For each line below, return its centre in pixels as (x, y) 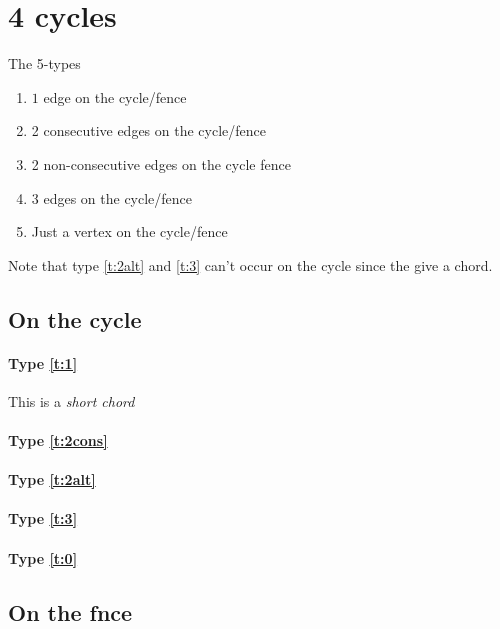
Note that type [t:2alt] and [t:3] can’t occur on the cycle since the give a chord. (250, 264)
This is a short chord (71, 400)
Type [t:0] (43, 557)
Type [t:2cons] (58, 440)
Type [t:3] (43, 518)
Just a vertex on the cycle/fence (129, 231)
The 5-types (44, 63)
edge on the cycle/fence (115, 96)
